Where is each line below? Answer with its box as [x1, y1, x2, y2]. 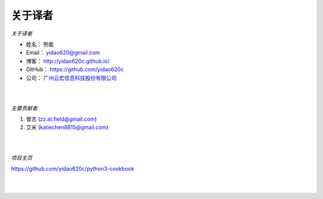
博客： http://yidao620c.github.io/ [26, 57, 110, 65]
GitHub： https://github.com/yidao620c [26, 66, 124, 73]
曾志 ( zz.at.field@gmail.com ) [26, 115, 97, 123]
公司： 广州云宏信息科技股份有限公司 [26, 74, 117, 81]
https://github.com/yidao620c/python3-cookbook [11, 165, 135, 173]
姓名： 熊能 [26, 41, 54, 48]
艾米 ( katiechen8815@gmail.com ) [26, 124, 109, 131]
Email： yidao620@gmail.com [26, 49, 100, 56]
